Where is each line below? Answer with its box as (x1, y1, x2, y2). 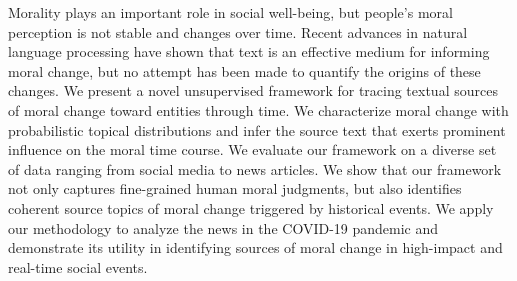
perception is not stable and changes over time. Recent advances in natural (8, 21, 468, 42)
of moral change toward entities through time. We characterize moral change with (8, 99, 509, 120)
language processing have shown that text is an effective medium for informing (8, 41, 490, 62)
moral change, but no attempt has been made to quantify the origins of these (8, 60, 481, 81)
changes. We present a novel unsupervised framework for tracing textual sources (8, 80, 498, 101)
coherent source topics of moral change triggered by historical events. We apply (8, 197, 494, 218)
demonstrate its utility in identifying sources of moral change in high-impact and (8, 237, 503, 258)
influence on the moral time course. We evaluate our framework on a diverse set (8, 139, 497, 160)
